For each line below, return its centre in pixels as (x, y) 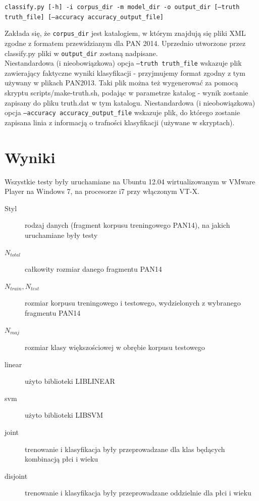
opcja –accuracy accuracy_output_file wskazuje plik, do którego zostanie (122, 112)
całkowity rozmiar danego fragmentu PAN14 (93, 269)
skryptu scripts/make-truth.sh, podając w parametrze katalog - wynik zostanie (126, 93)
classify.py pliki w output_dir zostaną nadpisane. (81, 53)
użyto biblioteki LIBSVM (64, 415)
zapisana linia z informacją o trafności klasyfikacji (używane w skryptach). (120, 122)
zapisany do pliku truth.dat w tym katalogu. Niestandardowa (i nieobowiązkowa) (130, 102)
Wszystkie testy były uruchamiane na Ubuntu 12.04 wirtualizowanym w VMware (130, 181)
